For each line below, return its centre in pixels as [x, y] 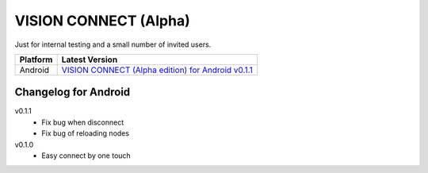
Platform [36, 60]
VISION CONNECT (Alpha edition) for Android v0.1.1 [157, 70]
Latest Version [90, 60]
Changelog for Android [73, 92]
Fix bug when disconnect [83, 122]
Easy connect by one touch [86, 156]
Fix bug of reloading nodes [86, 133]
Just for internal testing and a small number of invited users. [113, 44]
